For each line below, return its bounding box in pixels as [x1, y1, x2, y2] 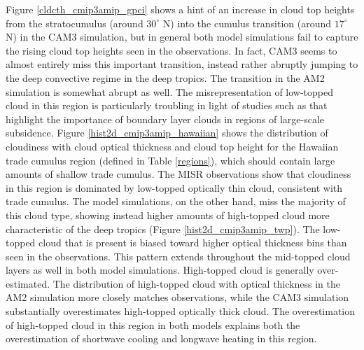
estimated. [6, 276, 50, 290]
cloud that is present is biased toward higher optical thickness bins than [38, 235, 347, 250]
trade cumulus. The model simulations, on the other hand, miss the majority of [6, 194, 346, 209]
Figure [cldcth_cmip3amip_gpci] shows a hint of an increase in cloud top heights [6, 2, 355, 16]
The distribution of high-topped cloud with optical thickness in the [52, 276, 340, 290]
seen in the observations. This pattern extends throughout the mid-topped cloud [6, 248, 351, 263]
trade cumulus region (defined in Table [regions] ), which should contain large [6, 153, 335, 167]
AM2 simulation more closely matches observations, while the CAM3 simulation [6, 290, 349, 304]
